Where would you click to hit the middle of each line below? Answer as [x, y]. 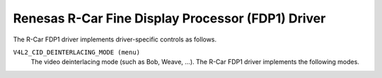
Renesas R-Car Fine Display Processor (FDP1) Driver [169, 18]
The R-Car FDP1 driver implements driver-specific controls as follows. [115, 39]
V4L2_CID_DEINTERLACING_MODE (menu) [77, 52]
